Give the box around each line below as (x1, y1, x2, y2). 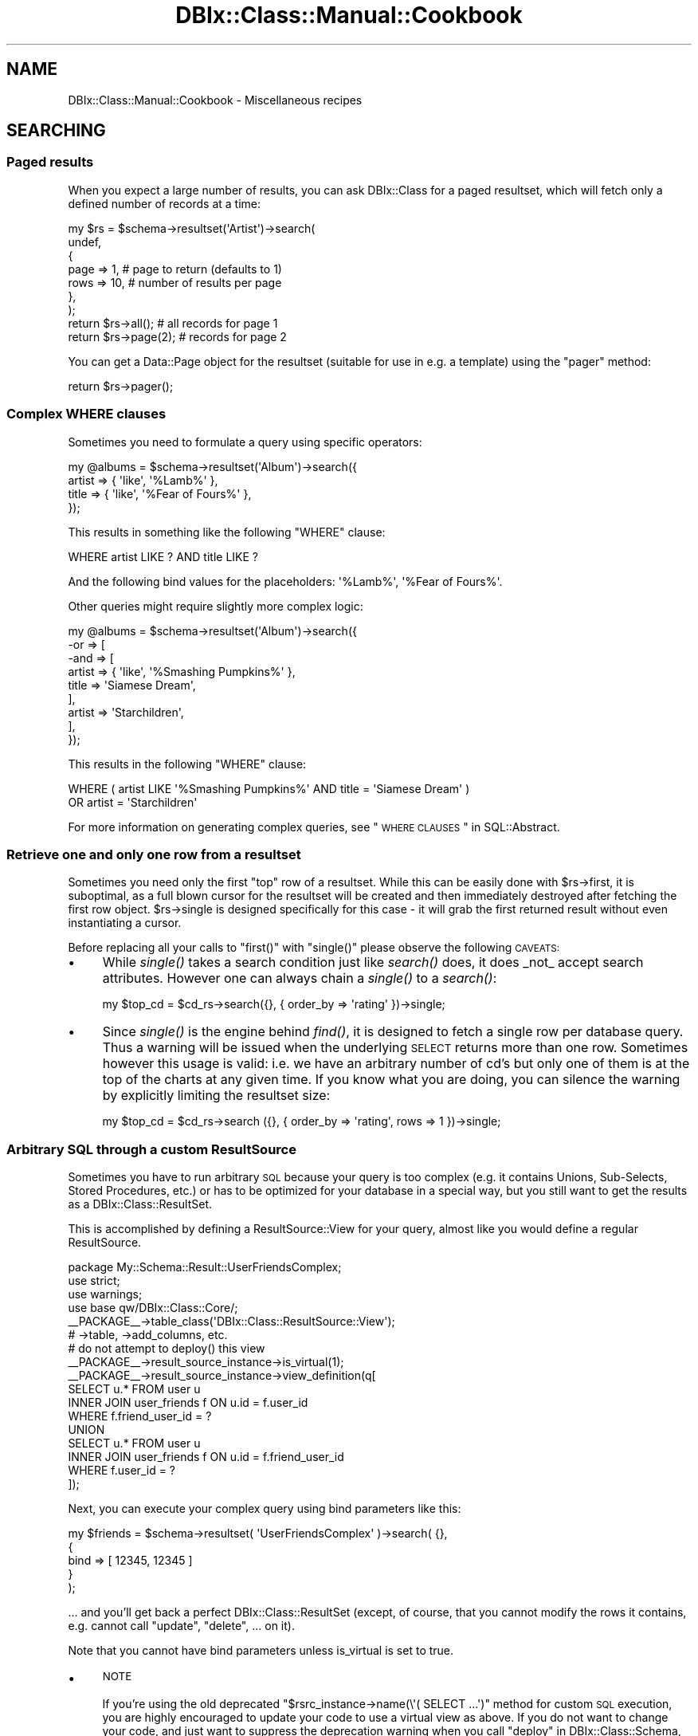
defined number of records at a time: (68, 196, 261, 210)
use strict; (68, 1274, 120, 1288)
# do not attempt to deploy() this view (68, 1341, 265, 1356)
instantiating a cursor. (68, 916, 182, 930)
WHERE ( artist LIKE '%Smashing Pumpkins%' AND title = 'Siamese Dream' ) (68, 781, 470, 795)
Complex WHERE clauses (6, 406, 167, 422)
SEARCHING (6, 120, 106, 141)
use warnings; (68, 1287, 143, 1302)
